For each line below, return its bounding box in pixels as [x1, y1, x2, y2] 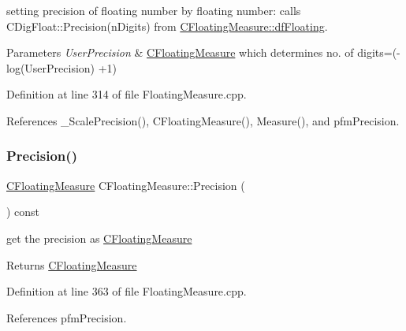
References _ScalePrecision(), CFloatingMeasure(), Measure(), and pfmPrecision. [6, 112, 400, 128]
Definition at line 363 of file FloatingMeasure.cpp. [6, 283, 247, 299]
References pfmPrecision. [6, 309, 127, 325]
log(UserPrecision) [6, 59, 95, 76]
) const [6, 203, 40, 220]
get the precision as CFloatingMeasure [6, 229, 192, 246]
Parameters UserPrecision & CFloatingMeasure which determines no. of [6, 44, 354, 61]
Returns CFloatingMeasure [6, 256, 137, 273]
